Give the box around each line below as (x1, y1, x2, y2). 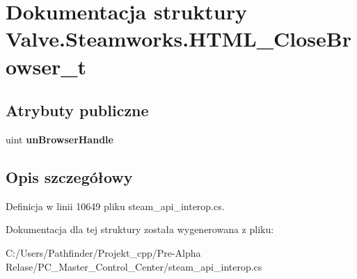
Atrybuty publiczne (6, 99, 149, 121)
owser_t (6, 51, 87, 80)
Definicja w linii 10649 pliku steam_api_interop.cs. (6, 198, 225, 213)
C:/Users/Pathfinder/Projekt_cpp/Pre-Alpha (6, 245, 201, 260)
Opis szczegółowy (6, 166, 133, 187)
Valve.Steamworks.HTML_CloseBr (6, 24, 351, 53)
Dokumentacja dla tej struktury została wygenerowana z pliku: (6, 222, 274, 237)
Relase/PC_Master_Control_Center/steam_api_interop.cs (6, 259, 262, 273)
